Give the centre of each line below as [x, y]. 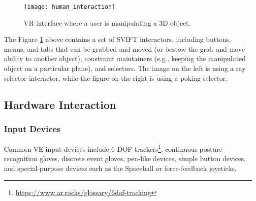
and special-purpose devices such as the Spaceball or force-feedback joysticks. [120, 168]
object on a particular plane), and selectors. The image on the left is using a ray [125, 68]
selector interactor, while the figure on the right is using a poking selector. [116, 78]
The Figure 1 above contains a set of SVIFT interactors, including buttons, [117, 39]
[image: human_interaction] [70, 7]
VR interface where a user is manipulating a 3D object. [107, 22]
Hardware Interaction [60, 104]
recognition [21, 158]
